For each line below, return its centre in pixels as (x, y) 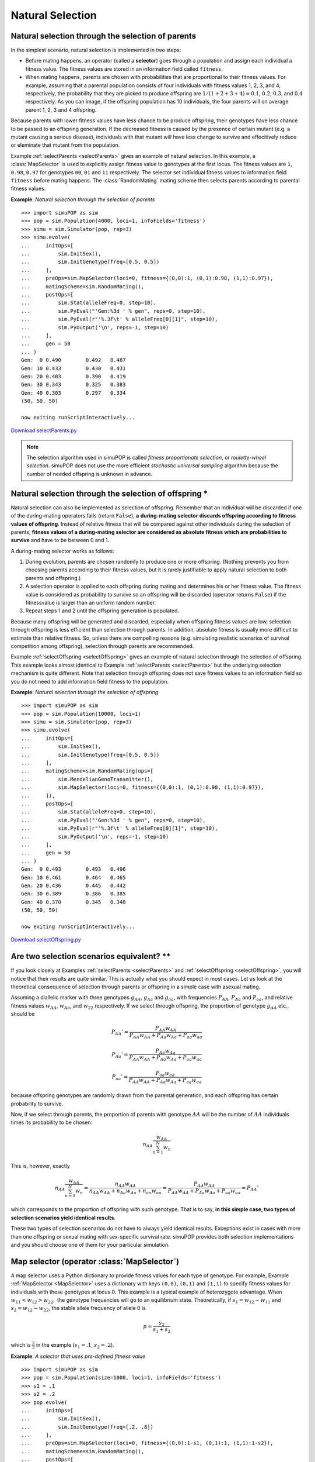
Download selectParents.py (44, 430)
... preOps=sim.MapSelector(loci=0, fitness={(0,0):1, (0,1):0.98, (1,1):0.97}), (147, 278)
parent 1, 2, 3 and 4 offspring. (61, 110)
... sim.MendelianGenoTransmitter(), (87, 779)
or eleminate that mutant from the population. (65, 145)
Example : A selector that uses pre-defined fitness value (78, 1356)
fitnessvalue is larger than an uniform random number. (91, 603)
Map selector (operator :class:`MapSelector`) (95, 1261)
